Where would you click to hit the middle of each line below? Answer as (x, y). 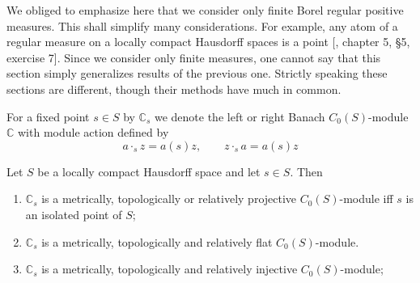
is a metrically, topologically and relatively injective (170, 269)
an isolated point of (74, 214)
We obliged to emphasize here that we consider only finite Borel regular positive (205, 10)
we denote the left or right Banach (240, 116)
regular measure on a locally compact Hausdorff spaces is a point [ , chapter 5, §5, (208, 42)
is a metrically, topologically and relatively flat (157, 241)
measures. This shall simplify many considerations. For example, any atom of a (202, 25)
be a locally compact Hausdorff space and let (149, 171)
